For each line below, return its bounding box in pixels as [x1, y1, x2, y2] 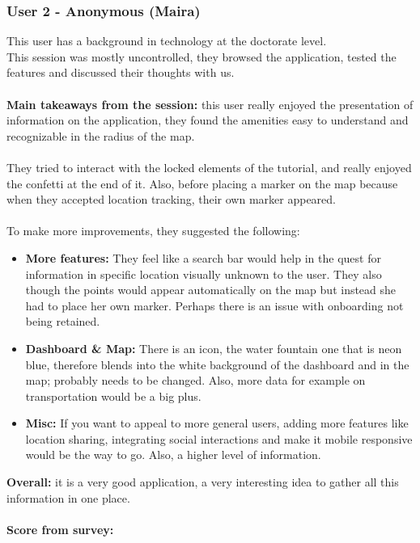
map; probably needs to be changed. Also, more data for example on [25, 372, 366, 389]
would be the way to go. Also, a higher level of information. [25, 446, 321, 463]
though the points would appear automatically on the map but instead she [25, 281, 397, 298]
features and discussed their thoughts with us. [6, 64, 235, 81]
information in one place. [6, 489, 130, 506]
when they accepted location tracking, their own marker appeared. [6, 191, 336, 208]
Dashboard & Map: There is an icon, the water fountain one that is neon [25, 339, 402, 356]
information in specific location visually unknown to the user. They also [25, 265, 382, 282]
